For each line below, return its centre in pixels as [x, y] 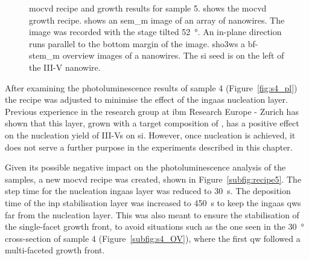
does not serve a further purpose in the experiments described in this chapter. [149, 147]
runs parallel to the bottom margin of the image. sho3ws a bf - [144, 43]
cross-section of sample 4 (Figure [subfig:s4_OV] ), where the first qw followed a [153, 238]
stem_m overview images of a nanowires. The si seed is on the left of [157, 55]
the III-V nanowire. [65, 67]
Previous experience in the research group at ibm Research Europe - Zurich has [152, 111]
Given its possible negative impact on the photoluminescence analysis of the [145, 167]
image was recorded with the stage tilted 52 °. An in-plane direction [155, 32]
